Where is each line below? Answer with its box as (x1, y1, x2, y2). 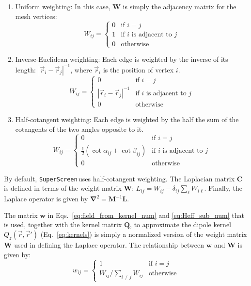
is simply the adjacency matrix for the (123, 1, 236, 11)
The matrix (4, 210, 38, 220)
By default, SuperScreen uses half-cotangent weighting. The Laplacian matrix (4, 173, 235, 183)
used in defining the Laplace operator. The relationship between (14, 239, 204, 250)
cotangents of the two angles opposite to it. (15, 124, 144, 134)
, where (70, 64, 92, 74)
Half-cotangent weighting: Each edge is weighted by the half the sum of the (15, 114, 239, 124)
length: (15, 64, 36, 74)
